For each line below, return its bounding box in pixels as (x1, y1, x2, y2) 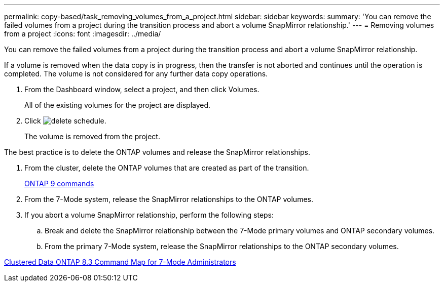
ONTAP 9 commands (24, 179, 94, 188)
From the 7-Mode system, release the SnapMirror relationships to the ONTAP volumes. (24, 195, 313, 203)
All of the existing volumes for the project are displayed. (24, 101, 211, 109)
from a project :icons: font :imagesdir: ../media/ (4, 29, 161, 38)
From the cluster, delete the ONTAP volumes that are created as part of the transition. (24, 164, 309, 172)
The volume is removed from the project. (24, 132, 160, 141)
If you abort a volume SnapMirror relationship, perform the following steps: (24, 211, 274, 219)
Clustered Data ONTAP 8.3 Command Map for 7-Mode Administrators (4, 258, 236, 266)
